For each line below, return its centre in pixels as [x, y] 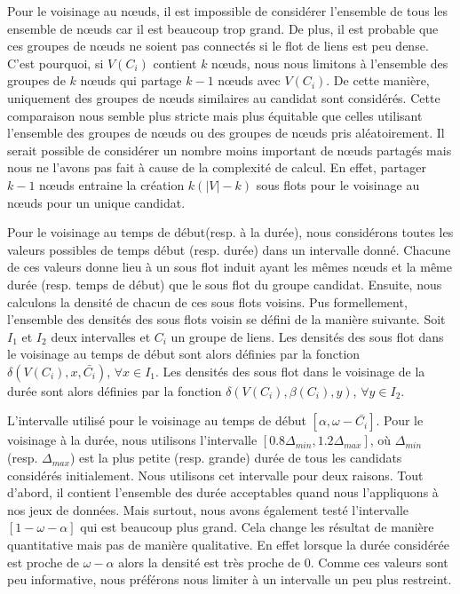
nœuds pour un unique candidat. [96, 202]
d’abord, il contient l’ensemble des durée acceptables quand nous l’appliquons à [223, 492]
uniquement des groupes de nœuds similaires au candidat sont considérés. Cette [224, 97]
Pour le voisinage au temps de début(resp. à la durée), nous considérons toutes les [230, 232]
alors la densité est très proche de [210, 562]
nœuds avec [249, 80]
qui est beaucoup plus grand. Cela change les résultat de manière [257, 527]
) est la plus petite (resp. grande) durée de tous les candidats [236, 458]
